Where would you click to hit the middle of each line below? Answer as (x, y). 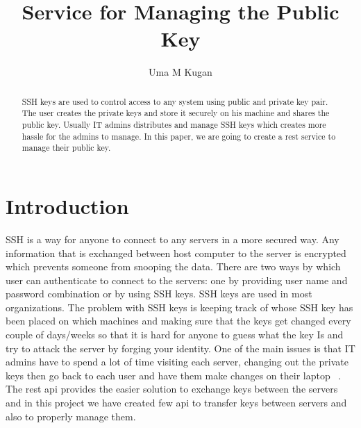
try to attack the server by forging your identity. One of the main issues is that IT (180, 348)
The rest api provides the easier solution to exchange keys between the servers (172, 389)
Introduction (67, 205)
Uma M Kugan (180, 72)
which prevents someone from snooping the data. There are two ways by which (173, 266)
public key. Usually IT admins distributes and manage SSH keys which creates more (174, 125)
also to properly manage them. (71, 416)
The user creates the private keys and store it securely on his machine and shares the (176, 113)
